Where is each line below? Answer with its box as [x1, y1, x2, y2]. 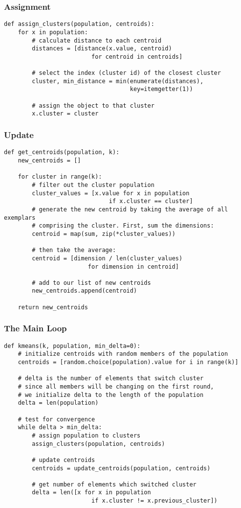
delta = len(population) [18, 399, 99, 407]
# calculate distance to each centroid [32, 37, 162, 44]
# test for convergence [18, 416, 95, 423]
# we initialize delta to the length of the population [18, 391, 204, 398]
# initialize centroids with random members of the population [18, 350, 228, 358]
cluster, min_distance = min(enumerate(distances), [32, 77, 204, 85]
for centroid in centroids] [91, 53, 183, 60]
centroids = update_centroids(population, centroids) [32, 464, 211, 472]
